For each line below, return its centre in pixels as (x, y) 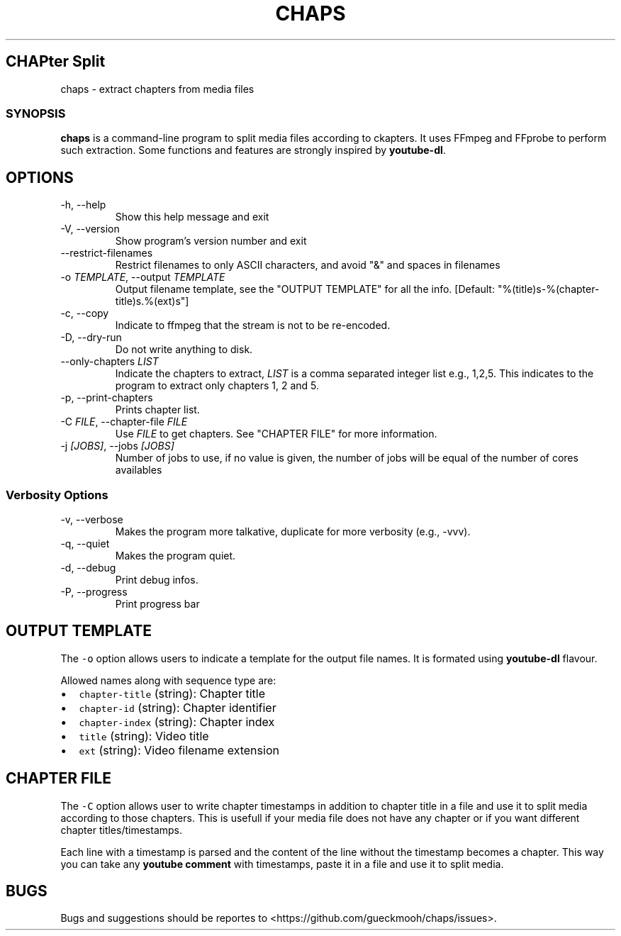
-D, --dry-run (91, 338)
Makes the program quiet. (175, 555)
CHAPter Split (56, 62)
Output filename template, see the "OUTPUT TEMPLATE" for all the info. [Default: (305, 289)
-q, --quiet (85, 543)
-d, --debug (88, 567)
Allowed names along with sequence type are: (168, 680)
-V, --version (90, 229)
